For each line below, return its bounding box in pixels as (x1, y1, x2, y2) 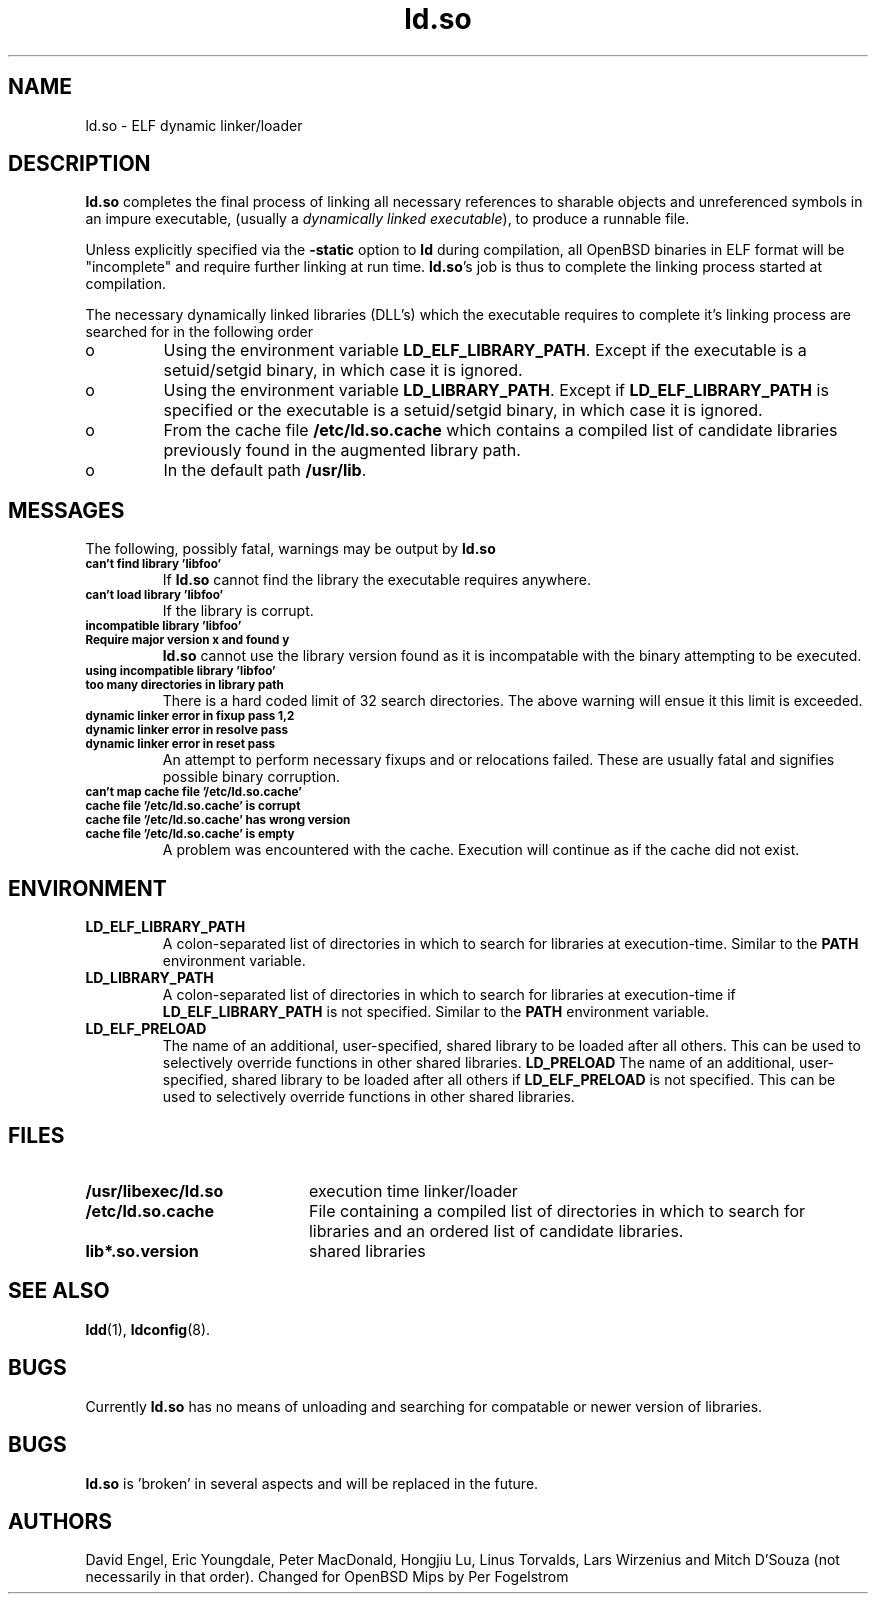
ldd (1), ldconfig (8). (85, 1320, 211, 1338)
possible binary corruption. (162, 768, 341, 786)
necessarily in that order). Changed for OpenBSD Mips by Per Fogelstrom (85, 1568, 569, 1586)
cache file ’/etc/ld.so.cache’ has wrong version (85, 813, 351, 828)
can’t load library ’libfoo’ (85, 588, 224, 603)
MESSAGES (8, 497, 125, 523)
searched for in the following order (85, 323, 314, 341)
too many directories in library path (85, 678, 284, 693)
